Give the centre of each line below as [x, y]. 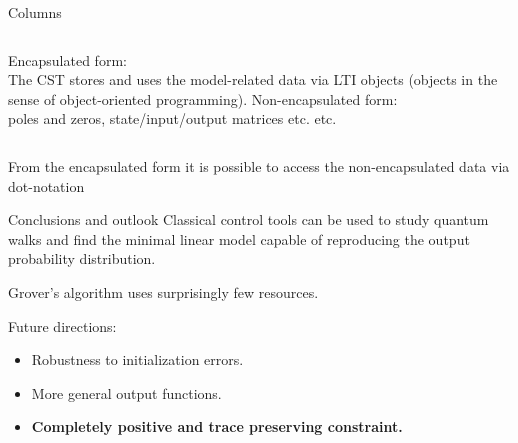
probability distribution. [82, 258]
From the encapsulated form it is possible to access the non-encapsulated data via [259, 165]
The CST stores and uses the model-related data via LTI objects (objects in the [253, 79]
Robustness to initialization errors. [137, 359]
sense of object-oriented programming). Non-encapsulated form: [203, 98]
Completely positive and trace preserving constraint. [217, 426]
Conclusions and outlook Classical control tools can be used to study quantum [248, 219]
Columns [35, 12]
